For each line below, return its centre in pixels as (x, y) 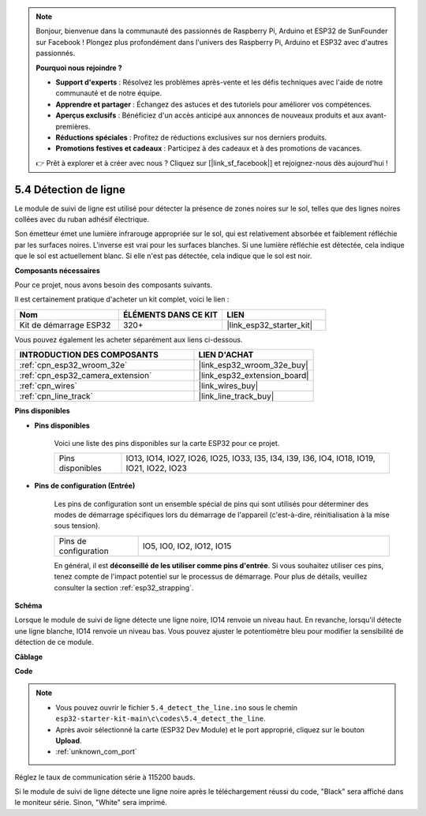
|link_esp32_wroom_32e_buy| (254, 365)
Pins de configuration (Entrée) (85, 486)
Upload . (69, 740)
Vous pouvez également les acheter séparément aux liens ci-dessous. (129, 339)
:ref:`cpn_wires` (49, 386)
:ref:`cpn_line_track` (56, 396)
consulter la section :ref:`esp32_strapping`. (124, 587)
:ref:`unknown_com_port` (96, 752)
